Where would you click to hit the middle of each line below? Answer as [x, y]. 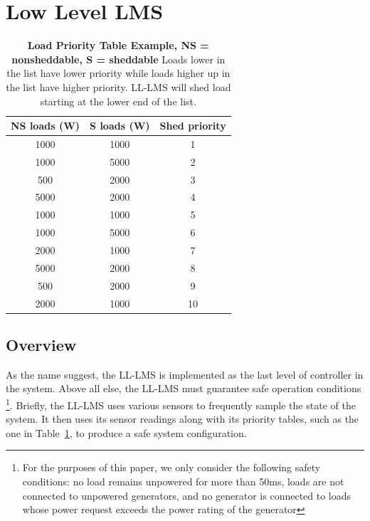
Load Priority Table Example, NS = [118, 45]
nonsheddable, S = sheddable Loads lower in [118, 59]
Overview [41, 345]
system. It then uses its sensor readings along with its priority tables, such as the [183, 419]
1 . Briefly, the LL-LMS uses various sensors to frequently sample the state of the [181, 404]
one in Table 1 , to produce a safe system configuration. [126, 432]
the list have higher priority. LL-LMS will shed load [118, 86]
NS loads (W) [46, 126]
